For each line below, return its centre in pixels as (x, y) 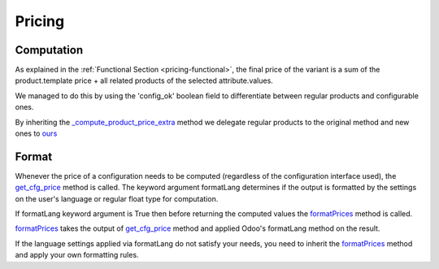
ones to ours (36, 133)
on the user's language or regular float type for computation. (117, 198)
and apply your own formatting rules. (77, 255)
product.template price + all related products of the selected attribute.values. (144, 80)
